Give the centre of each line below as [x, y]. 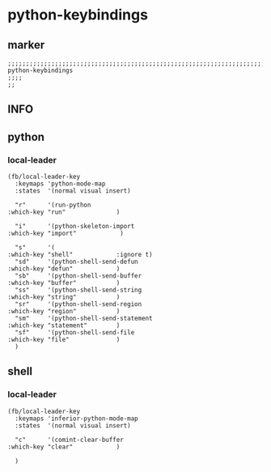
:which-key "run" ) [64, 212]
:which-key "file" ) [64, 340]
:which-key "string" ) [64, 297]
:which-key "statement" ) [64, 325]
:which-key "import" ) [66, 234]
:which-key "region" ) [64, 312]
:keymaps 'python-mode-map [60, 184]
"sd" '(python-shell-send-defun [76, 262]
